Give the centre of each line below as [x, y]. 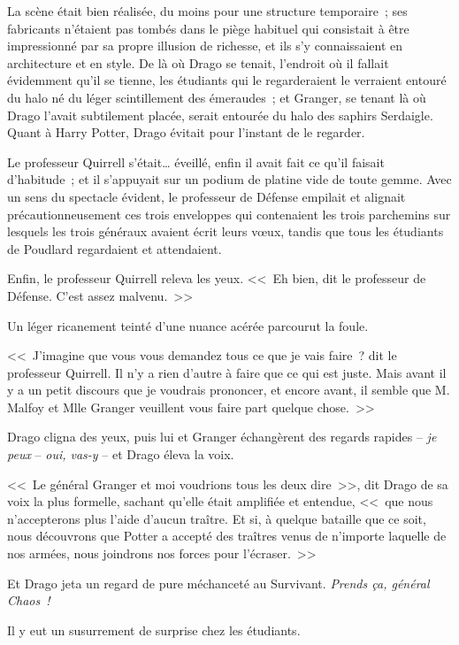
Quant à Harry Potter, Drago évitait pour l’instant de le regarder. [186, 132]
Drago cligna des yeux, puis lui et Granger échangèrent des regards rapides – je [222, 437]
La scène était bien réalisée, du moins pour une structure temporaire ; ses [207, 11]
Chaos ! [29, 600]
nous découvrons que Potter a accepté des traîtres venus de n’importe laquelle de [227, 536]
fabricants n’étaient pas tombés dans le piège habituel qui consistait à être [208, 28]
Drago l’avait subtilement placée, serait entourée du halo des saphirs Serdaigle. [220, 115]
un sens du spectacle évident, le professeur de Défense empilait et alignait [207, 196]
